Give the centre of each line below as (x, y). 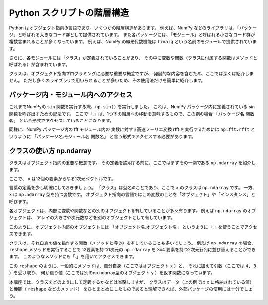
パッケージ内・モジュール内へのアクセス (71, 95)
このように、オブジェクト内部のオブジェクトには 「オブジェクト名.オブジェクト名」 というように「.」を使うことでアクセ (133, 227)
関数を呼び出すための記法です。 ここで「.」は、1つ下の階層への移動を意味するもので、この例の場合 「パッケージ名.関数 (132, 114)
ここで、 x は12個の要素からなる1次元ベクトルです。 (63, 179)
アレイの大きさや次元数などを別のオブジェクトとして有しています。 (106, 218)
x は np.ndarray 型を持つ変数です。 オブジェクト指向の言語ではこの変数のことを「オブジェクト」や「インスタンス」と (132, 195)
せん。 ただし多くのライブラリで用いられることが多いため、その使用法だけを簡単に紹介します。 (107, 81)
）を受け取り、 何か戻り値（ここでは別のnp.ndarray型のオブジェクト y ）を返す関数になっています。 (112, 273)
